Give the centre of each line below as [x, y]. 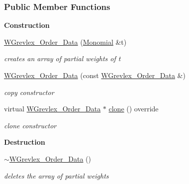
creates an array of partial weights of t [62, 58]
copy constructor [29, 92]
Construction [27, 25]
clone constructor [30, 125]
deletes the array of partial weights [56, 175]
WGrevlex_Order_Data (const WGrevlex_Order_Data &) [95, 75]
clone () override [134, 109]
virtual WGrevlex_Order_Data [52, 109]
